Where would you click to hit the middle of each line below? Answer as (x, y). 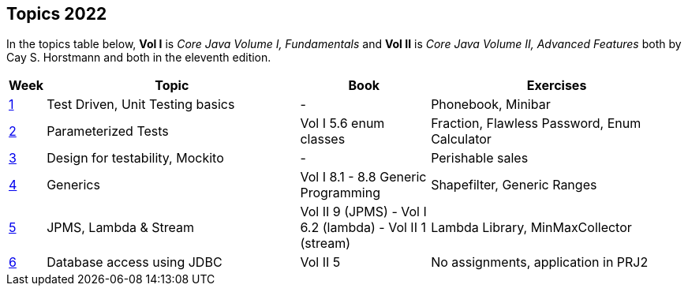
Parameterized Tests (108, 131)
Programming (340, 193)
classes (323, 139)
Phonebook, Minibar (491, 105)
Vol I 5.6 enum (342, 124)
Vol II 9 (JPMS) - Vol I (363, 212)
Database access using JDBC (135, 262)
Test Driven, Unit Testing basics (141, 105)
